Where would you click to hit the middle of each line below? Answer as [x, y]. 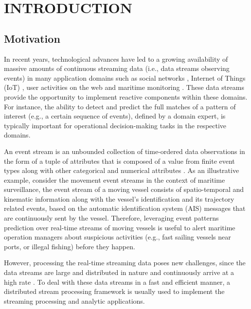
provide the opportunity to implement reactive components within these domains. [126, 96]
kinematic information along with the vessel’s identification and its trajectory [119, 198]
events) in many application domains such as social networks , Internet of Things [125, 77]
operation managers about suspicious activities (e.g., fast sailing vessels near [117, 237]
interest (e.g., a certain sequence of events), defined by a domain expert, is [115, 116]
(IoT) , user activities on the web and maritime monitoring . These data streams [124, 87]
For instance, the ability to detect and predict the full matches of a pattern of [120, 106]
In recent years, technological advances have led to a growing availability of [116, 59]
